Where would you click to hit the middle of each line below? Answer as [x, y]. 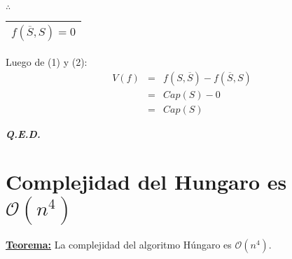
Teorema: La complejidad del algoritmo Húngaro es [119, 245]
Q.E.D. [23, 133]
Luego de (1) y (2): [47, 62]
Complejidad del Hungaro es [146, 182]
